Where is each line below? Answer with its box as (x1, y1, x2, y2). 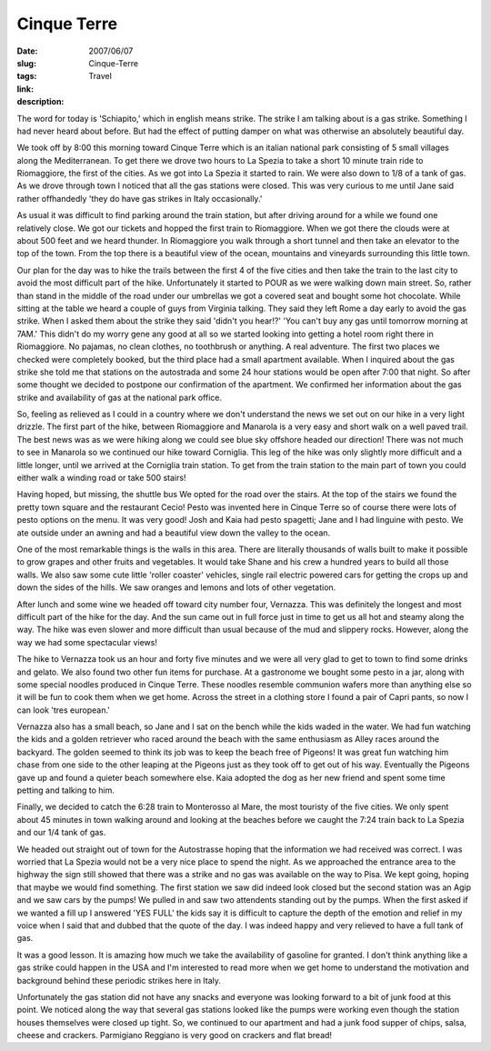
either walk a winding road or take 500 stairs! (16, 473, 186, 484)
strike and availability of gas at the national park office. (16, 392, 223, 403)
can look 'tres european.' (16, 705, 111, 716)
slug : (16, 57, 36, 68)
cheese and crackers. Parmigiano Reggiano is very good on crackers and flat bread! (16, 1030, 332, 1041)
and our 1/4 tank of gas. (16, 827, 106, 838)
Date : (16, 45, 38, 56)
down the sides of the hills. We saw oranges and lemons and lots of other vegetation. (16, 582, 336, 593)
